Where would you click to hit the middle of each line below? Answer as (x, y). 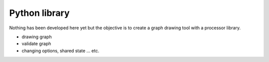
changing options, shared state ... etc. (61, 51)
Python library (39, 13)
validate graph (36, 44)
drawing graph (37, 37)
